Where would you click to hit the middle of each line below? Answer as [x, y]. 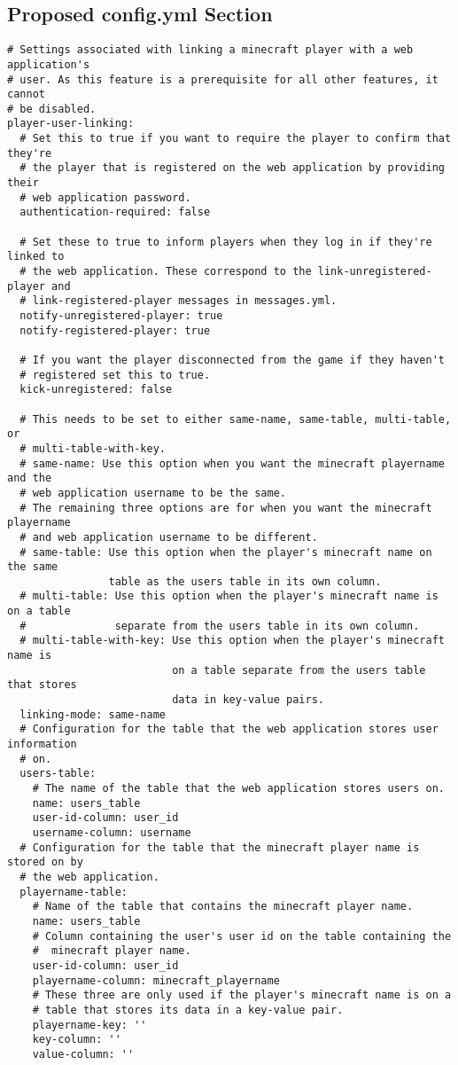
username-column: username [112, 832]
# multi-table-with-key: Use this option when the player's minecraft [232, 641]
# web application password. [105, 197]
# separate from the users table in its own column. [220, 626]
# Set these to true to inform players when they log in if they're [226, 242]
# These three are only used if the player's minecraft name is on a [242, 995]
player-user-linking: [71, 124]
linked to [36, 257]
